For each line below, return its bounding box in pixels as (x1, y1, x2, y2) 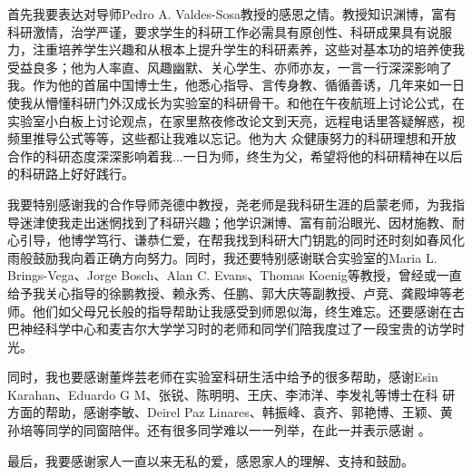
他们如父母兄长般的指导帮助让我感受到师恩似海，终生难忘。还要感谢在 (32, 301, 452, 320)
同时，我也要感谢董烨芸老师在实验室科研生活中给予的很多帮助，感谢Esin (7, 367, 438, 386)
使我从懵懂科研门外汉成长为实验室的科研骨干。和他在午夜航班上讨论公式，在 (7, 92, 465, 112)
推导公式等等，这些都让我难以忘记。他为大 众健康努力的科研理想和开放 (32, 129, 457, 148)
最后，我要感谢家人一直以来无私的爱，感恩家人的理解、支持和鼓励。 (7, 451, 414, 470)
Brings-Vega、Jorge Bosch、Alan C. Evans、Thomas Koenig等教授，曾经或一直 (7, 266, 462, 285)
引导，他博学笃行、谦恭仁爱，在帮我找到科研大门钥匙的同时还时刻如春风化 (19, 230, 465, 249)
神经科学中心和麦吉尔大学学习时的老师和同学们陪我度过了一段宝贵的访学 (19, 319, 452, 338)
